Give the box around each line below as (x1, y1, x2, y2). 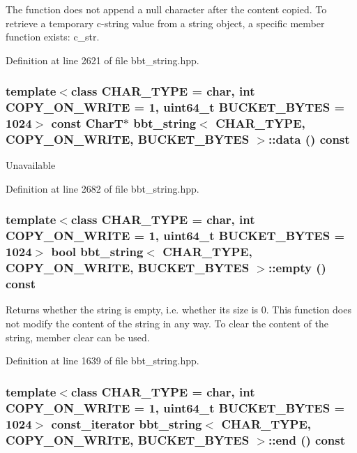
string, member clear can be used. (6, 329, 150, 344)
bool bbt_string (51, 243, 144, 260)
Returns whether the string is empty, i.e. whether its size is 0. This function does (6, 302, 351, 317)
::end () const (268, 431, 346, 448)
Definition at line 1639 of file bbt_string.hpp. (6, 353, 199, 368)
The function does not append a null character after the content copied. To (6, 2, 327, 16)
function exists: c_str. (6, 29, 100, 44)
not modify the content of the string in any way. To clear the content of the (6, 316, 328, 331)
